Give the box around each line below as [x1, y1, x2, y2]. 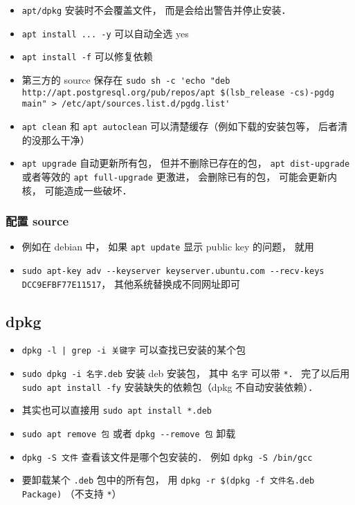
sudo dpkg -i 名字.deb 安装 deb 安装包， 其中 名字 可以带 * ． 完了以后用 [21, 366, 350, 380]
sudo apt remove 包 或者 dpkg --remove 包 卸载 [21, 426, 236, 441]
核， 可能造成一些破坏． [21, 183, 132, 197]
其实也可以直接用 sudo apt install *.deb [21, 403, 212, 417]
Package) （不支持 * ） [21, 486, 122, 501]
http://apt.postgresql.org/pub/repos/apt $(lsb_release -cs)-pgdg [21, 87, 334, 98]
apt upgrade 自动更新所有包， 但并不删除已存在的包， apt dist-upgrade [21, 156, 350, 170]
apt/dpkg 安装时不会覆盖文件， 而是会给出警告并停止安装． [21, 3, 291, 17]
